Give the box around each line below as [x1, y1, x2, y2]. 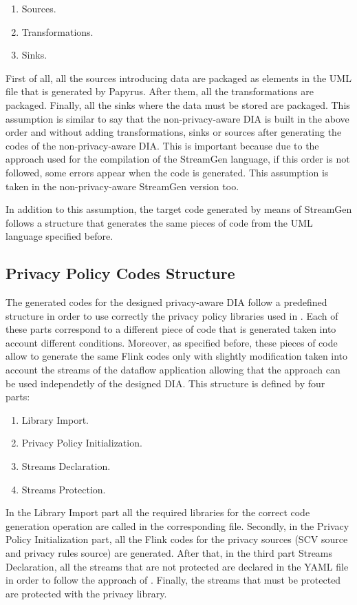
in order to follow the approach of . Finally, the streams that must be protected [6, 573, 341, 587]
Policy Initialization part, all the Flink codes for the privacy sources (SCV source [6, 532, 348, 546]
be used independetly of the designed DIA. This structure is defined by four [6, 376, 325, 390]
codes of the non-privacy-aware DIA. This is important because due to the [6, 138, 319, 152]
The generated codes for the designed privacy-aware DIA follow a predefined [6, 295, 327, 309]
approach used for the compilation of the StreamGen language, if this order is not [6, 152, 350, 166]
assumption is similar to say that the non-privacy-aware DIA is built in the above [6, 111, 349, 125]
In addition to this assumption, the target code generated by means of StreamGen [6, 202, 352, 216]
